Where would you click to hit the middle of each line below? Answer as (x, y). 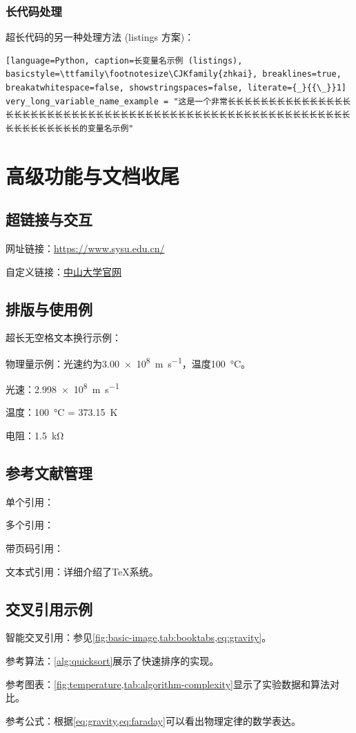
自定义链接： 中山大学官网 (63, 271)
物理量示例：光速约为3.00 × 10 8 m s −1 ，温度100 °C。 (128, 362)
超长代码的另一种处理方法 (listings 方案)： (100, 37)
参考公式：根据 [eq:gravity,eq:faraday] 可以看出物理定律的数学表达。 (153, 720)
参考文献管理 (49, 473)
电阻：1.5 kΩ (35, 436)
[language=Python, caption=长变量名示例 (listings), (124, 60)
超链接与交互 (49, 219)
